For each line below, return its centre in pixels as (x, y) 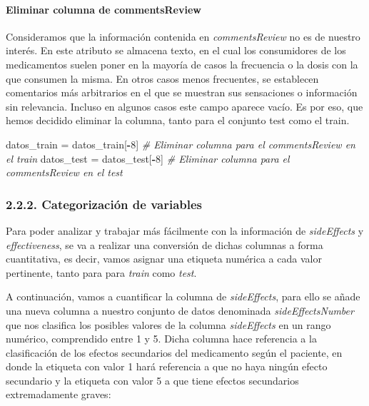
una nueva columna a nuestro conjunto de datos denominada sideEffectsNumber (180, 310)
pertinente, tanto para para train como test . (101, 272)
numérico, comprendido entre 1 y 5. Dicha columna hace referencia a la (161, 339)
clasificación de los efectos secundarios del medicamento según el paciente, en (174, 352)
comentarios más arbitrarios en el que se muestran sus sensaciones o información (182, 92)
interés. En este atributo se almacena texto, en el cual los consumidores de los (176, 50)
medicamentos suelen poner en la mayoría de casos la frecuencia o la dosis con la (182, 64)
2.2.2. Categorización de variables (104, 204)
